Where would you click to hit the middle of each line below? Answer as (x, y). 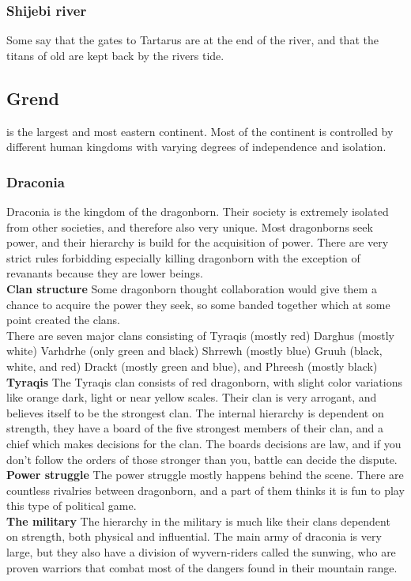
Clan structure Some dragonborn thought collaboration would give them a (192, 288)
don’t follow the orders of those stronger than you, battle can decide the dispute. (202, 459)
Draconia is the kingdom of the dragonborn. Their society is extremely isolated (198, 211)
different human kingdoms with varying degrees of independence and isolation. (196, 147)
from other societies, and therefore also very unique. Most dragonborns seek (190, 226)
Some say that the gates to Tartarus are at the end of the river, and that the (192, 40)
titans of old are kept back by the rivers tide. (115, 55)
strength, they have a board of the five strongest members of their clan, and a (195, 428)
